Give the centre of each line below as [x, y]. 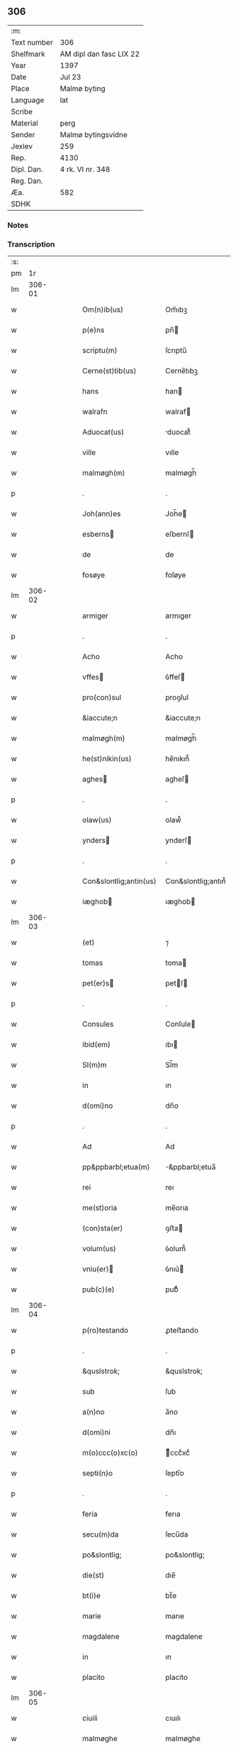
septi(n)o [98, 1473]
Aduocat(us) [103, 432]
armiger [95, 616]
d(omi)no [98, 1106]
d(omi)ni [97, 1432]
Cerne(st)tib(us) [109, 371]
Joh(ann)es [102, 514]
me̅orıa [177, 1208]
